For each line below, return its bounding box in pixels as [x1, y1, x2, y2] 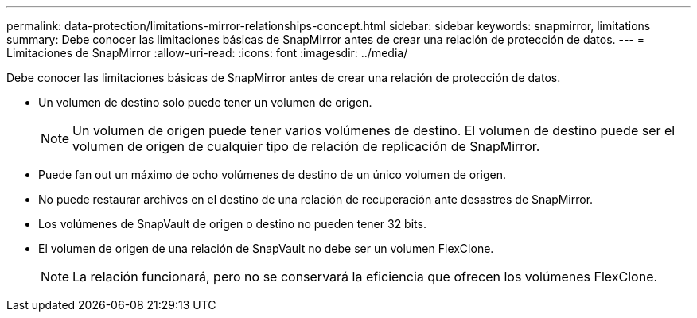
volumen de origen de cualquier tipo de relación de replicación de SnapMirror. [72, 138, 540, 154]
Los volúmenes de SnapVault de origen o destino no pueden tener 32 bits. [38, 217, 426, 231]
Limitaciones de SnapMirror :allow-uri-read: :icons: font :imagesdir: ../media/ [6, 46, 408, 60]
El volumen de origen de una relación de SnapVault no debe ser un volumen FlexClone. [38, 242, 494, 255]
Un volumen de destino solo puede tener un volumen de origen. [38, 95, 372, 109]
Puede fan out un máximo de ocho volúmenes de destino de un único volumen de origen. [38, 168, 507, 181]
